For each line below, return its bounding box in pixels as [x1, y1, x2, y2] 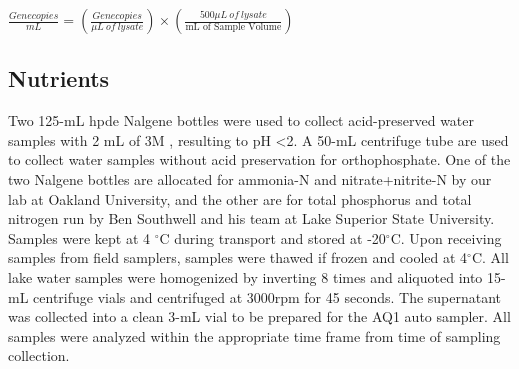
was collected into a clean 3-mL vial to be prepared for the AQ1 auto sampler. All [8, 306, 511, 327]
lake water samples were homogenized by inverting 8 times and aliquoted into [8, 266, 483, 287]
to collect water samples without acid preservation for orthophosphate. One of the [8, 149, 511, 170]
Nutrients [8, 63, 110, 94]
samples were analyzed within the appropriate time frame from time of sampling [8, 325, 501, 346]
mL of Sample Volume [185, 21, 282, 32]
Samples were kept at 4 [8, 227, 151, 248]
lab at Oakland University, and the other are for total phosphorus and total [8, 188, 472, 209]
